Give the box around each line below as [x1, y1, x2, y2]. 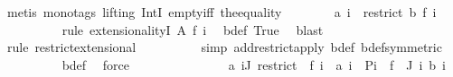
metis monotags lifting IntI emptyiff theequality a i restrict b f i [6, 3, 437, 21]
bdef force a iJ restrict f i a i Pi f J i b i [61, 55, 446, 73]
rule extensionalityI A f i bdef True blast [61, 20, 324, 38]
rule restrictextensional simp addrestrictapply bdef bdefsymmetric [6, 38, 442, 56]
